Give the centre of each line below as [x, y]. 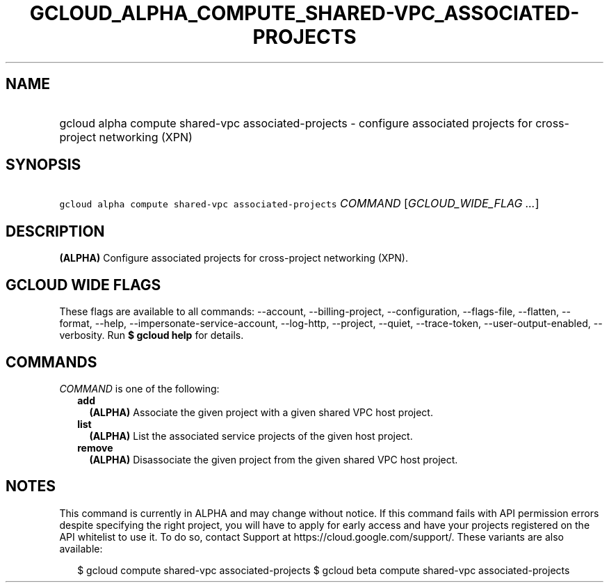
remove [95, 447]
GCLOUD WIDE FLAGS [83, 285]
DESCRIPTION [55, 231]
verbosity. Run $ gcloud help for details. [152, 335]
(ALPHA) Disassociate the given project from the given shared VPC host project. [274, 459]
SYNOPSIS [43, 165]
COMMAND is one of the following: [139, 388]
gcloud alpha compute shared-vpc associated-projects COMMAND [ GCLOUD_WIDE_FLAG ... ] [299, 204]
